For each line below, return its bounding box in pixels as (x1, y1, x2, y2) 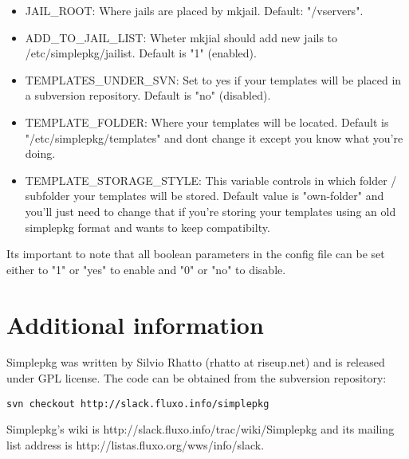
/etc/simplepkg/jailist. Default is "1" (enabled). (25, 45, 257, 61)
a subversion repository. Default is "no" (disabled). (25, 87, 271, 104)
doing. (25, 145, 56, 162)
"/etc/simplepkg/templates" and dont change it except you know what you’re (25, 129, 403, 146)
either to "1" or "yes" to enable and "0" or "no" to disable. (6, 261, 286, 277)
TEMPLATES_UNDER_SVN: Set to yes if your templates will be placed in (25, 71, 402, 88)
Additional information (6, 308, 264, 340)
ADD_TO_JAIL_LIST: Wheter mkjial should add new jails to (25, 29, 338, 45)
